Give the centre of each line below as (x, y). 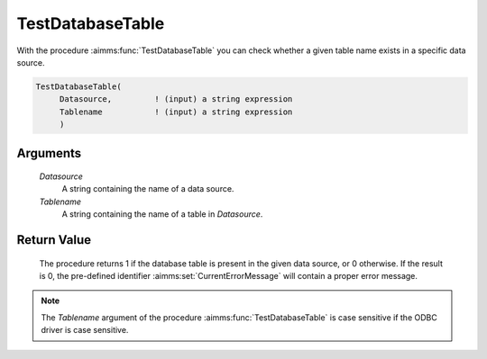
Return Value (54, 240)
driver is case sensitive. (85, 330)
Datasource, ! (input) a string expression (176, 99)
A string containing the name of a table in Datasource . (162, 214)
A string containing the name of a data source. (148, 189)
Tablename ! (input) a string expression (176, 112)
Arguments (49, 153)
